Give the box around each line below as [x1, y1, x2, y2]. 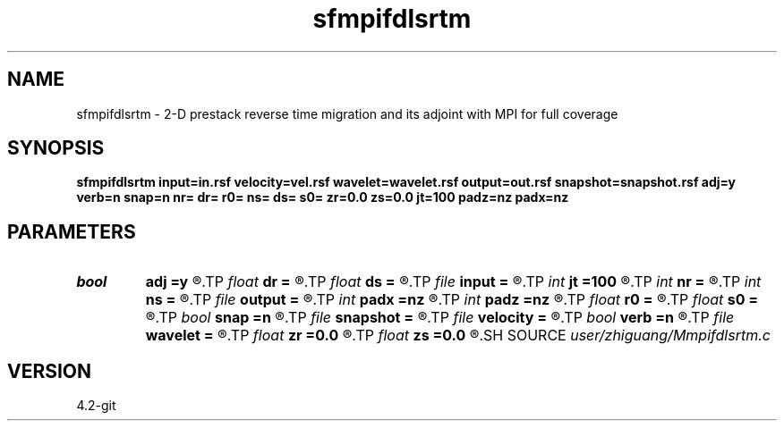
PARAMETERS [7, 220, 136, 243]
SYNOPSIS [7, 137, 105, 160]
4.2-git [76, 398, 116, 414]
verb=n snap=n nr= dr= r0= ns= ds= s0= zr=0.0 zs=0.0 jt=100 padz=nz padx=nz [76, 189, 569, 206]
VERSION [7, 359, 92, 382]
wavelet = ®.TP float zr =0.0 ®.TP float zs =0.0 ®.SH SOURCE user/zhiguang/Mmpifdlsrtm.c [145, 326, 771, 345]
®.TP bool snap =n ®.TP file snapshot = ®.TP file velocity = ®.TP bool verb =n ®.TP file [145, 308, 735, 327]
